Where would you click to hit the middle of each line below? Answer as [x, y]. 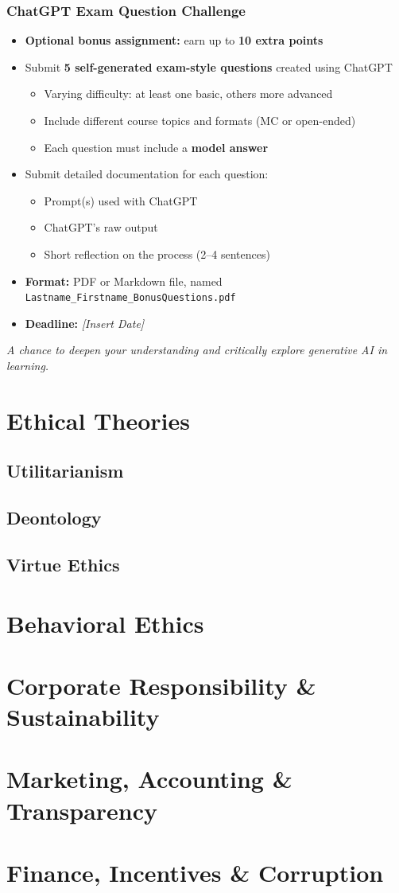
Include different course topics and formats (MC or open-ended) [200, 120]
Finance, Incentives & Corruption [195, 872]
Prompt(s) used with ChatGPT [121, 200]
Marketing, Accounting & [149, 779]
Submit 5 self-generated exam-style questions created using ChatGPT [209, 66]
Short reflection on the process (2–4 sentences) [157, 253]
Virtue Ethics [63, 564]
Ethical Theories [98, 420]
